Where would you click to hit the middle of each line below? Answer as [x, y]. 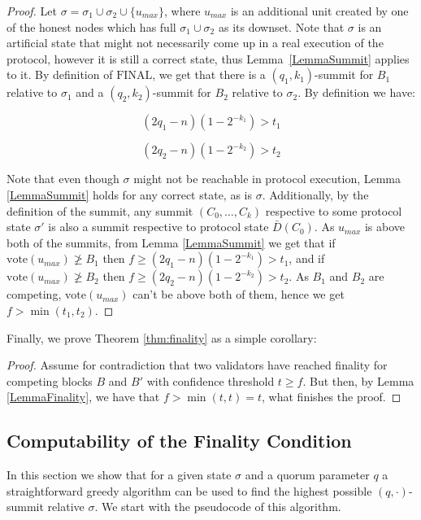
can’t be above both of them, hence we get [239, 294]
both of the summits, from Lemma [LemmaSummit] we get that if [171, 242]
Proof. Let [32, 11]
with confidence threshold [210, 380]
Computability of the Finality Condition [179, 441]
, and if [307, 258]
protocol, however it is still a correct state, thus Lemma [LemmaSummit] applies [208, 58]
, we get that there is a [209, 74]
